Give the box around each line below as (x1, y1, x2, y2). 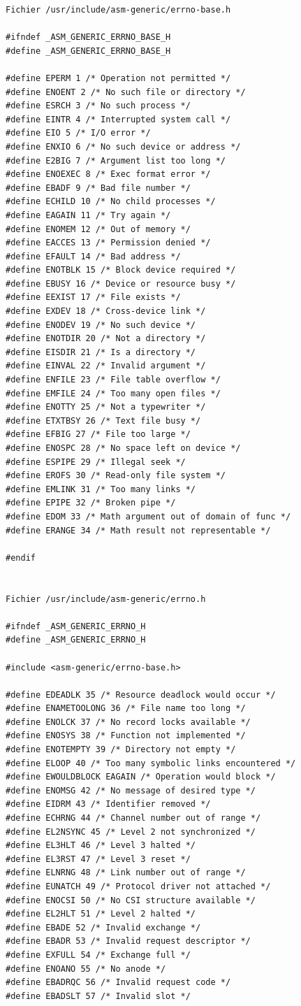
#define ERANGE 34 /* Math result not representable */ (6, 525, 271, 536)
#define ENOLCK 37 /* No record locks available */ (6, 717, 251, 727)
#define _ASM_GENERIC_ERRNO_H (6, 635, 146, 645)
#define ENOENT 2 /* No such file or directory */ (6, 87, 246, 97)
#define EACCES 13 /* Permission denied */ (6, 238, 211, 248)
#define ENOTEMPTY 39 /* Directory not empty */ (6, 745, 236, 755)
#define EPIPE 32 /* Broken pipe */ (6, 498, 176, 508)
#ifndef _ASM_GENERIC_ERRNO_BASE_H (6, 32, 171, 43)
